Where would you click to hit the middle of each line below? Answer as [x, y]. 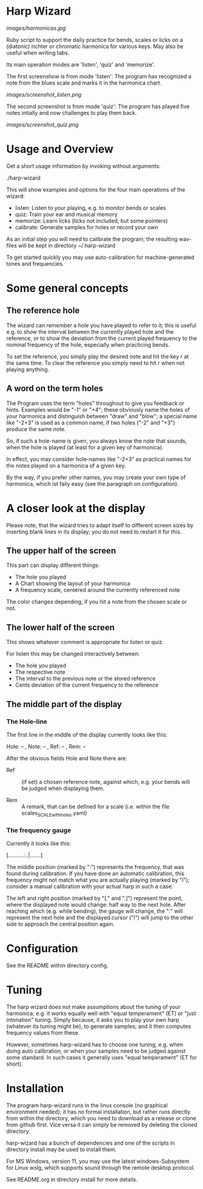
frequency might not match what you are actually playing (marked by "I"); [98, 880]
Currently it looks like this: [39, 844]
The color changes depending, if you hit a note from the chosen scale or [97, 602]
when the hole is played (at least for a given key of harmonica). [85, 447]
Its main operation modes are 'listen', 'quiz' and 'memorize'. [81, 64]
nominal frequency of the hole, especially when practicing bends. [88, 344]
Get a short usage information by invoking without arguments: [83, 166]
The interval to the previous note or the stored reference [85, 679]
